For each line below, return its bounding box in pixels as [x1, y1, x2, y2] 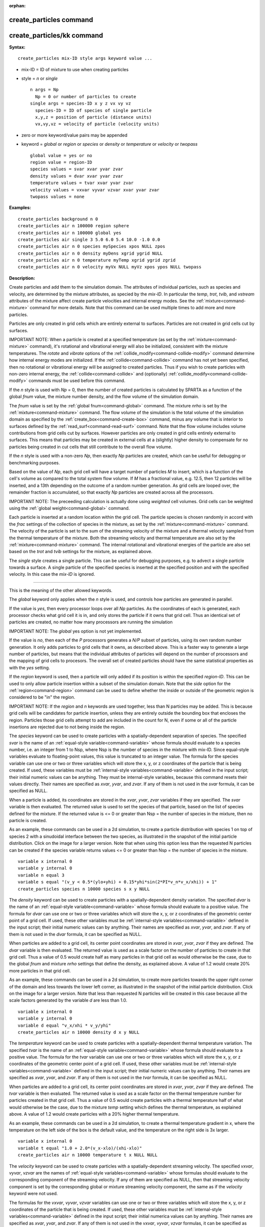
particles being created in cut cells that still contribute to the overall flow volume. [9, 444, 173, 450]
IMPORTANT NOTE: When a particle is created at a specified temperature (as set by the [9, 336, 186, 342]
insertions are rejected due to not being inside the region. [9, 724, 125, 730]
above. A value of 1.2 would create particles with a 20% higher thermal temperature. [9, 1111, 180, 1117]
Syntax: [9, 44, 26, 50]
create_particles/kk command [9, 31, 103, 39]
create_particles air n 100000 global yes [18, 230, 122, 236]
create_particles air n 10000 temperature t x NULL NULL [18, 1152, 158, 1158]
